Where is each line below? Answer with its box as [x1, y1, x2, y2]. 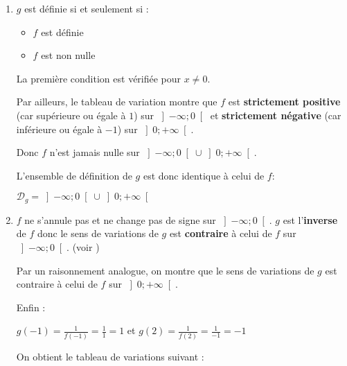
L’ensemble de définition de [16, 168, 132, 182]
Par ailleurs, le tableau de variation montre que [16, 94, 217, 109]
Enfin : [16, 299, 46, 314]
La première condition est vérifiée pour [16, 71, 181, 85]
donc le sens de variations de [37, 226, 159, 241]
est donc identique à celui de [143, 168, 265, 182]
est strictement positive [228, 94, 341, 109]
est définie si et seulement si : [24, 1, 149, 15]
